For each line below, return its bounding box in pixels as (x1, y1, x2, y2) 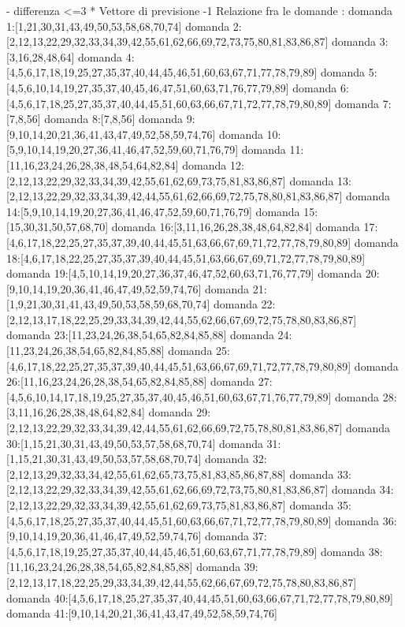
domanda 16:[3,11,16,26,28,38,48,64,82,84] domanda (111, 218, 360, 235)
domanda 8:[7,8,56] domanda (44, 110, 184, 127)
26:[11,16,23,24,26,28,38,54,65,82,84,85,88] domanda (6, 373, 255, 390)
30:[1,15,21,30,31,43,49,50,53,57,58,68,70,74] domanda (6, 435, 263, 451)
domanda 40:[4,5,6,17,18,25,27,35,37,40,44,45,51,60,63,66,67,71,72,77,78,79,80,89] (6, 589, 393, 606)
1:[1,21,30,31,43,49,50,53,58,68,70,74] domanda (6, 17, 230, 34)
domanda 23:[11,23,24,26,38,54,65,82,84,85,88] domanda (6, 327, 274, 343)
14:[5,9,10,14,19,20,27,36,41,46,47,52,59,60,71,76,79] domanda (6, 203, 300, 219)
